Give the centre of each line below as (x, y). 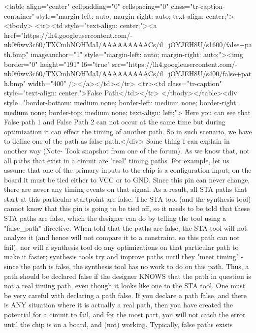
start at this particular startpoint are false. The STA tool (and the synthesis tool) (128, 198)
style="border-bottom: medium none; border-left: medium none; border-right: (121, 102)
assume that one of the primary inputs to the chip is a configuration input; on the (128, 170)
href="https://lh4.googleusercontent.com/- (68, 35)
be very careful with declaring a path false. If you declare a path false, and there (126, 295)
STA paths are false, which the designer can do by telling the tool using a (115, 218)
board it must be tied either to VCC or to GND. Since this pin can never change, (127, 179)
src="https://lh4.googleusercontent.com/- (175, 64)
